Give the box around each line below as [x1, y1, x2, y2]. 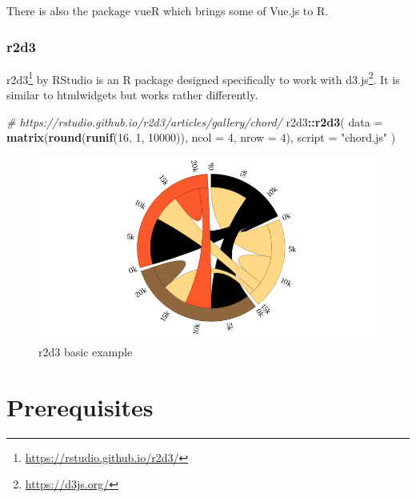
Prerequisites [6, 390, 154, 423]
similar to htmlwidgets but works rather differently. [6, 86, 258, 103]
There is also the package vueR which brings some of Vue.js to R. [6, 2, 329, 18]
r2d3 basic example [38, 343, 133, 360]
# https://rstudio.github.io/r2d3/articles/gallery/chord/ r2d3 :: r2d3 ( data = [6, 113, 383, 130]
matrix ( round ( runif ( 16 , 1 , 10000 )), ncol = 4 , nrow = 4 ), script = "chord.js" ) [6, 129, 396, 146]
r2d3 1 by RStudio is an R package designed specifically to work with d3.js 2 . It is [6, 68, 400, 87]
